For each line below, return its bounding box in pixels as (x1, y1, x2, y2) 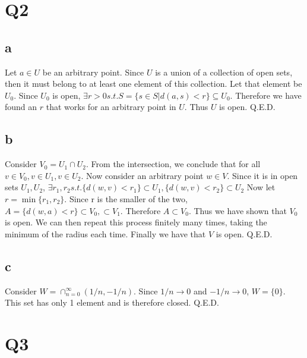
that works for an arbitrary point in (46, 101, 176, 113)
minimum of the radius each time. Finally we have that (5, 227, 206, 240)
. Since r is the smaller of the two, (64, 192, 188, 205)
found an (5, 101, 37, 113)
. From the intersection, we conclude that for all (86, 158, 261, 170)
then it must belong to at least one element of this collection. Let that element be (5, 77, 302, 90)
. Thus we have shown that (188, 204, 287, 216)
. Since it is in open (227, 169, 298, 181)
